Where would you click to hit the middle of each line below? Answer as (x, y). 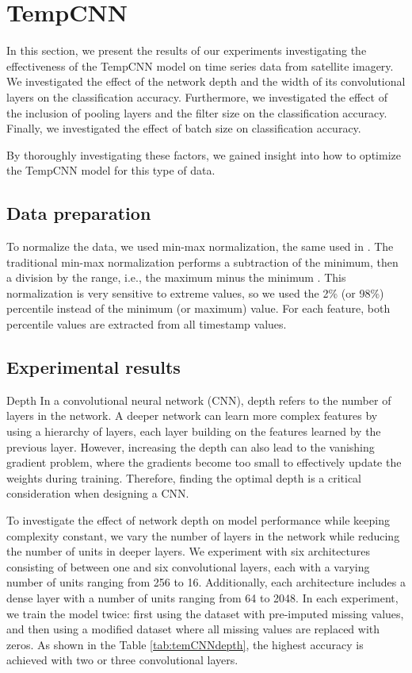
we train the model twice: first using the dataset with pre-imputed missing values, (205, 613)
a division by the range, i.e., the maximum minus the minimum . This (176, 277)
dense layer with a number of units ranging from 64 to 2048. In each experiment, (202, 597)
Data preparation (79, 213)
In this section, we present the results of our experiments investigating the (187, 50)
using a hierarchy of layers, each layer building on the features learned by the (194, 431)
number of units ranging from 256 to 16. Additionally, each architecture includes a (206, 582)
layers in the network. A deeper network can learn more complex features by (192, 415)
